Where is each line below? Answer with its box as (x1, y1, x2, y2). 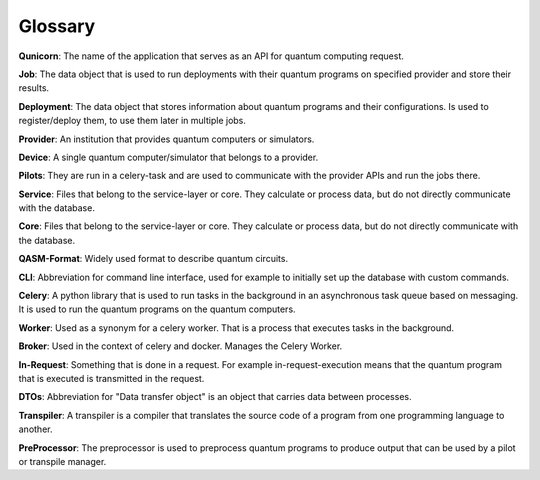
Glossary (18, 15, 96, 37)
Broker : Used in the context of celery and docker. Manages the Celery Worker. (18, 340, 343, 352)
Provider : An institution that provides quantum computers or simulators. (18, 133, 315, 145)
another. (18, 423, 53, 435)
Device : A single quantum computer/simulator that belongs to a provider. (18, 151, 319, 163)
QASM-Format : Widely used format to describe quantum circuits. (18, 253, 289, 265)
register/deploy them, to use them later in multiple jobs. (18, 115, 247, 127)
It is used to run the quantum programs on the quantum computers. (18, 303, 296, 315)
